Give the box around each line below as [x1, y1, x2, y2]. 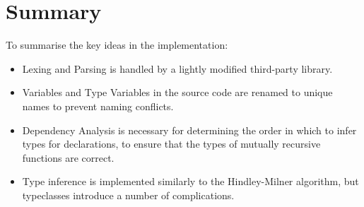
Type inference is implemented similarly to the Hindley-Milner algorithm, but [22, 174, 359, 189]
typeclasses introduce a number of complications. [22, 187, 235, 202]
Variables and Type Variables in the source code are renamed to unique [22, 85, 333, 100]
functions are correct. [22, 150, 115, 165]
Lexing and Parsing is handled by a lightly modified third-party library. [22, 61, 333, 76]
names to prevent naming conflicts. [22, 98, 174, 113]
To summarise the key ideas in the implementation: [6, 37, 228, 52]
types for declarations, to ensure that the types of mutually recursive [22, 136, 321, 151]
